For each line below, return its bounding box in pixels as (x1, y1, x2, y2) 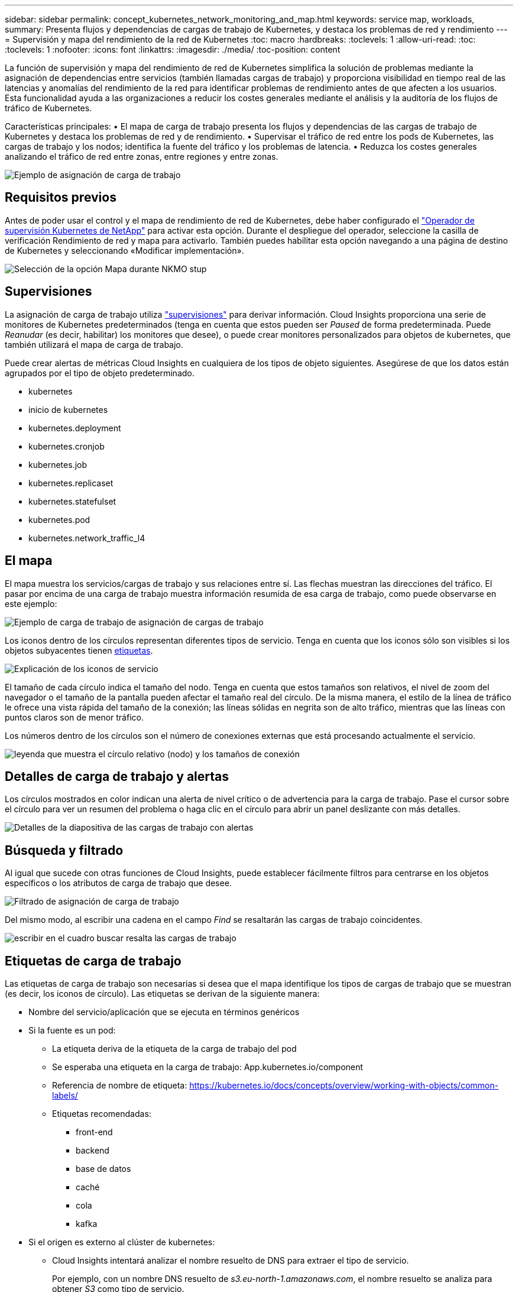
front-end (76, 1127, 113, 1138)
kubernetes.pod (28, 514, 90, 525)
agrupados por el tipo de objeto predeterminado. (5, 367, 195, 378)
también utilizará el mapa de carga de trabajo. (5, 339, 183, 350)
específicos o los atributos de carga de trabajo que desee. (5, 878, 232, 889)
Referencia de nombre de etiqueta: (52, 1080, 187, 1091)
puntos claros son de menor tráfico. (5, 712, 144, 722)
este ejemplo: (5, 598, 57, 609)
